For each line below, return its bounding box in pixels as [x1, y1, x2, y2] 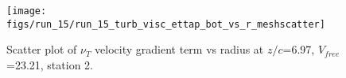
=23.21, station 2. [6, 56, 93, 72]
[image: [6, 6, 47, 17]
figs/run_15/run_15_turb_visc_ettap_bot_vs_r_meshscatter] [6, 18, 325, 30]
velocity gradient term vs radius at [95, 41, 264, 58]
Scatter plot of [6, 41, 77, 58]
